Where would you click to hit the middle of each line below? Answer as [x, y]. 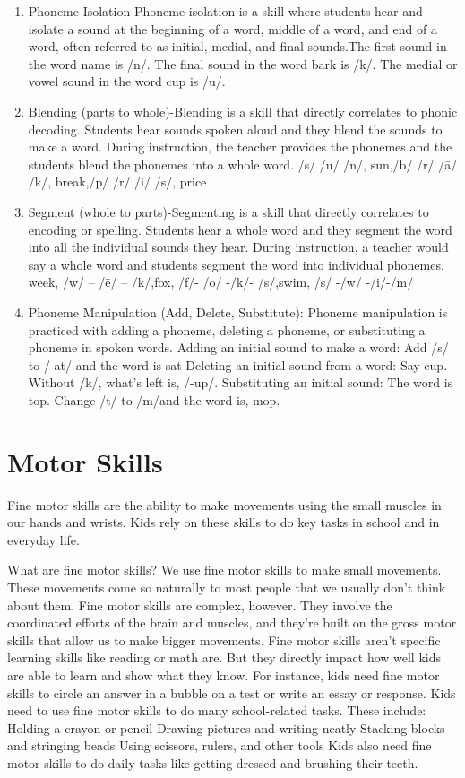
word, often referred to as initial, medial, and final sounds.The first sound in [237, 46]
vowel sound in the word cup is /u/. [127, 81]
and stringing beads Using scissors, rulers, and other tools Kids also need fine [220, 745]
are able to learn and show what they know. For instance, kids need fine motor [224, 674]
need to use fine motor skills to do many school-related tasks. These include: [217, 710]
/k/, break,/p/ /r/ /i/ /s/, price [117, 182]
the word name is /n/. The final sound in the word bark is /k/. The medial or [243, 63]
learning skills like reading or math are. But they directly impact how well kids [224, 657]
